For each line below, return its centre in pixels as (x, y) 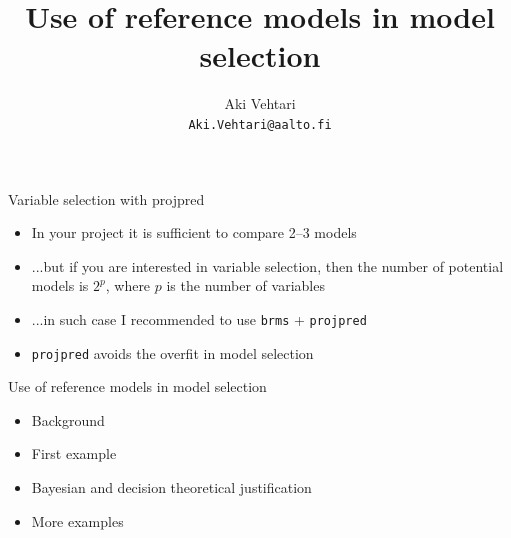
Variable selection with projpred (106, 198)
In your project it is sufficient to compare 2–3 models (194, 232)
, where (128, 285)
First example (74, 453)
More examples (77, 520)
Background (68, 419)
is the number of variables (245, 285)
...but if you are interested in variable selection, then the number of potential (267, 265)
